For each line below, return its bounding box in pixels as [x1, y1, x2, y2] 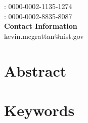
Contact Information [4, 21, 77, 31]
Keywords [4, 99, 75, 120]
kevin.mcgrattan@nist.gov [4, 30, 84, 41]
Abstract [4, 60, 67, 81]
